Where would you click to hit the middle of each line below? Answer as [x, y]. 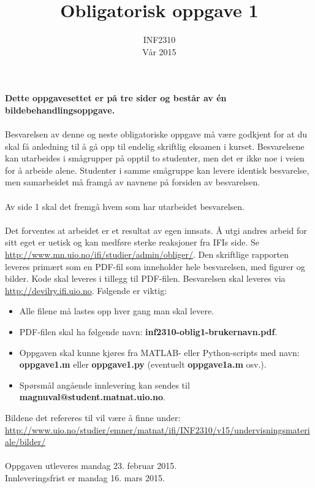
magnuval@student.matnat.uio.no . [92, 397]
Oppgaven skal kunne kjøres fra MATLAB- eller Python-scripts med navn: [159, 352]
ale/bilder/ [25, 442]
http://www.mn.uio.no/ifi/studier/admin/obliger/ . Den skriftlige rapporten [147, 254]
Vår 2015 [159, 51]
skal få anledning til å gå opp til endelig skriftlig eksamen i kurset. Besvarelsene [155, 146]
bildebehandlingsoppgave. [60, 110]
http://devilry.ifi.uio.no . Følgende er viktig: [86, 290]
